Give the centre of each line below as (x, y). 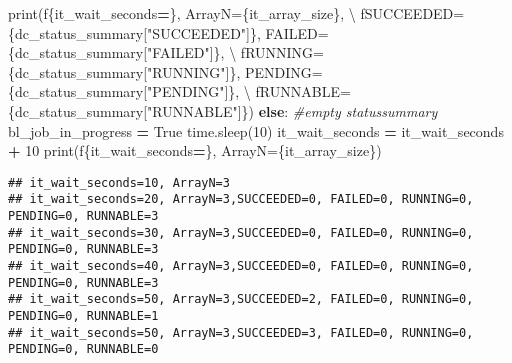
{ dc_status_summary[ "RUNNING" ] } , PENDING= (165, 71)
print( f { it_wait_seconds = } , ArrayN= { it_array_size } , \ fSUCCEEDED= (236, 13)
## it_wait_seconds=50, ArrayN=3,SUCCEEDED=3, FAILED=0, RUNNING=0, (241, 332)
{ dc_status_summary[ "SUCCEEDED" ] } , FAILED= (168, 32)
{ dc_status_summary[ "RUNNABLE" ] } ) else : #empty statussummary (223, 110)
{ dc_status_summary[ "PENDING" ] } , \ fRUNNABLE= (179, 91)
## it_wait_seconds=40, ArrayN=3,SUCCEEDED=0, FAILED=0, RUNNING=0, (241, 266)
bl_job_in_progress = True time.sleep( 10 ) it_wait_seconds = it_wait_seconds (256, 130)
